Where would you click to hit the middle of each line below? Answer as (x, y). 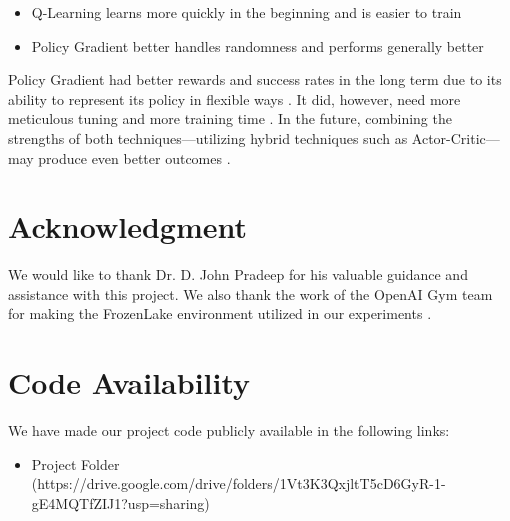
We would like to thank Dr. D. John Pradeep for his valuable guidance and (238, 274)
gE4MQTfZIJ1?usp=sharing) (120, 502)
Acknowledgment (127, 226)
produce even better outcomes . (134, 157)
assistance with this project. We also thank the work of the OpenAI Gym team (250, 293)
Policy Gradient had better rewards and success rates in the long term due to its (255, 79)
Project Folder (75, 463)
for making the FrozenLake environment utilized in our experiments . (220, 313)
